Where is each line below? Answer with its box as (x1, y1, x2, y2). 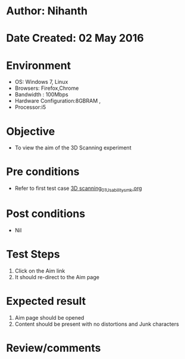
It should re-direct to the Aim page (14, 273, 100, 280)
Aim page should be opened (14, 314, 84, 321)
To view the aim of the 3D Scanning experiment (14, 144, 132, 151)
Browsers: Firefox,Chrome (14, 85, 79, 92)
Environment (6, 58, 71, 72)
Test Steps (6, 248, 61, 261)
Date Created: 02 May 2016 (6, 32, 144, 45)
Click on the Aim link (14, 267, 65, 274)
